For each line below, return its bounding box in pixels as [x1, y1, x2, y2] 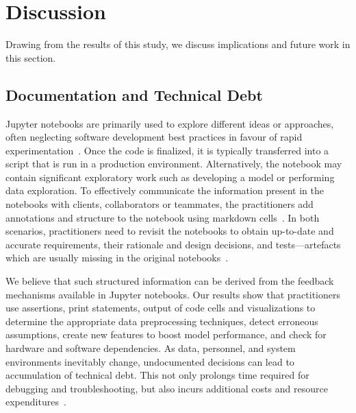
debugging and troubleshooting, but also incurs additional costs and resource [5, 381, 328, 395]
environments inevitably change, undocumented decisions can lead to [5, 354, 294, 368]
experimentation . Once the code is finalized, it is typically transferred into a [5, 143, 329, 157]
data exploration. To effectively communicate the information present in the [5, 183, 324, 198]
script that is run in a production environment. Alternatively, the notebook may [5, 156, 342, 171]
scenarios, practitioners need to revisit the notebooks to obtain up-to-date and [5, 224, 334, 238]
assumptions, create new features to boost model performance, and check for [5, 327, 327, 342]
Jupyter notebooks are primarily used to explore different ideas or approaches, [5, 116, 334, 130]
